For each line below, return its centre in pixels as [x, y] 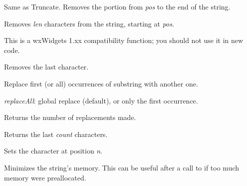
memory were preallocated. [45, 177]
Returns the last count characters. [56, 134]
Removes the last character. [46, 67]
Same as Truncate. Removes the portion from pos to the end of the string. [117, 6]
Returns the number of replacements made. [70, 117]
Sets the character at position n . [53, 151]
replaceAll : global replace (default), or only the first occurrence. [101, 100]
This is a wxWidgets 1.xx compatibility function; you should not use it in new [124, 40]
